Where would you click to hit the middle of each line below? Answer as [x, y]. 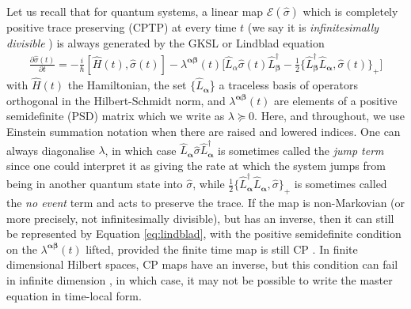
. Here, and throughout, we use [330, 116]
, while [209, 184]
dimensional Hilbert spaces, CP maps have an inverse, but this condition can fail [202, 264]
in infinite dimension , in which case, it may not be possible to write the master [200, 279]
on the [22, 249]
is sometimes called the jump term [301, 150]
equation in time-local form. [74, 295]
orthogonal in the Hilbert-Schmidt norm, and [116, 100]
